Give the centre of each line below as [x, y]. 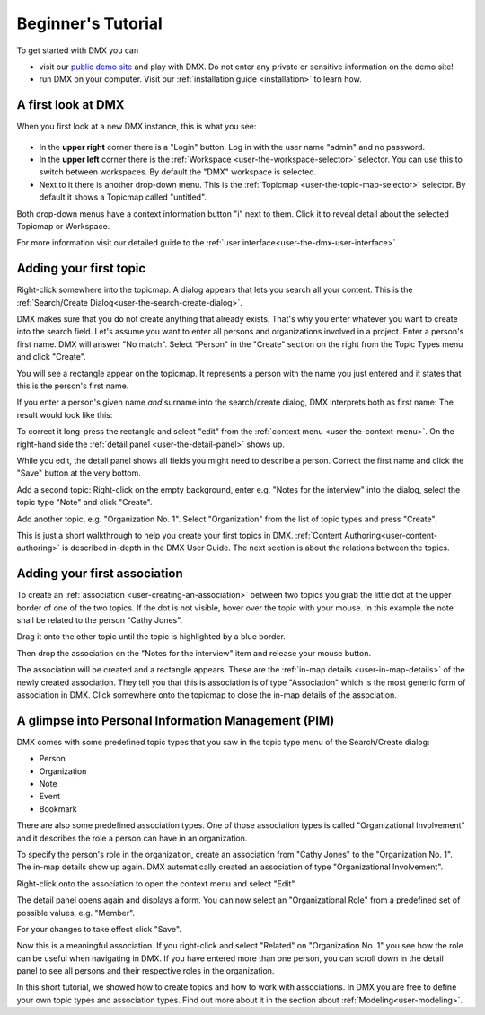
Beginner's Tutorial [90, 23]
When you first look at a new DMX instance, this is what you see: [137, 127]
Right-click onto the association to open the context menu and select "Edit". [157, 883]
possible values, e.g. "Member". [75, 913]
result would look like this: [65, 414]
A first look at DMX [71, 105]
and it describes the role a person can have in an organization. [132, 838]
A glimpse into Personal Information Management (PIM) [176, 721]
